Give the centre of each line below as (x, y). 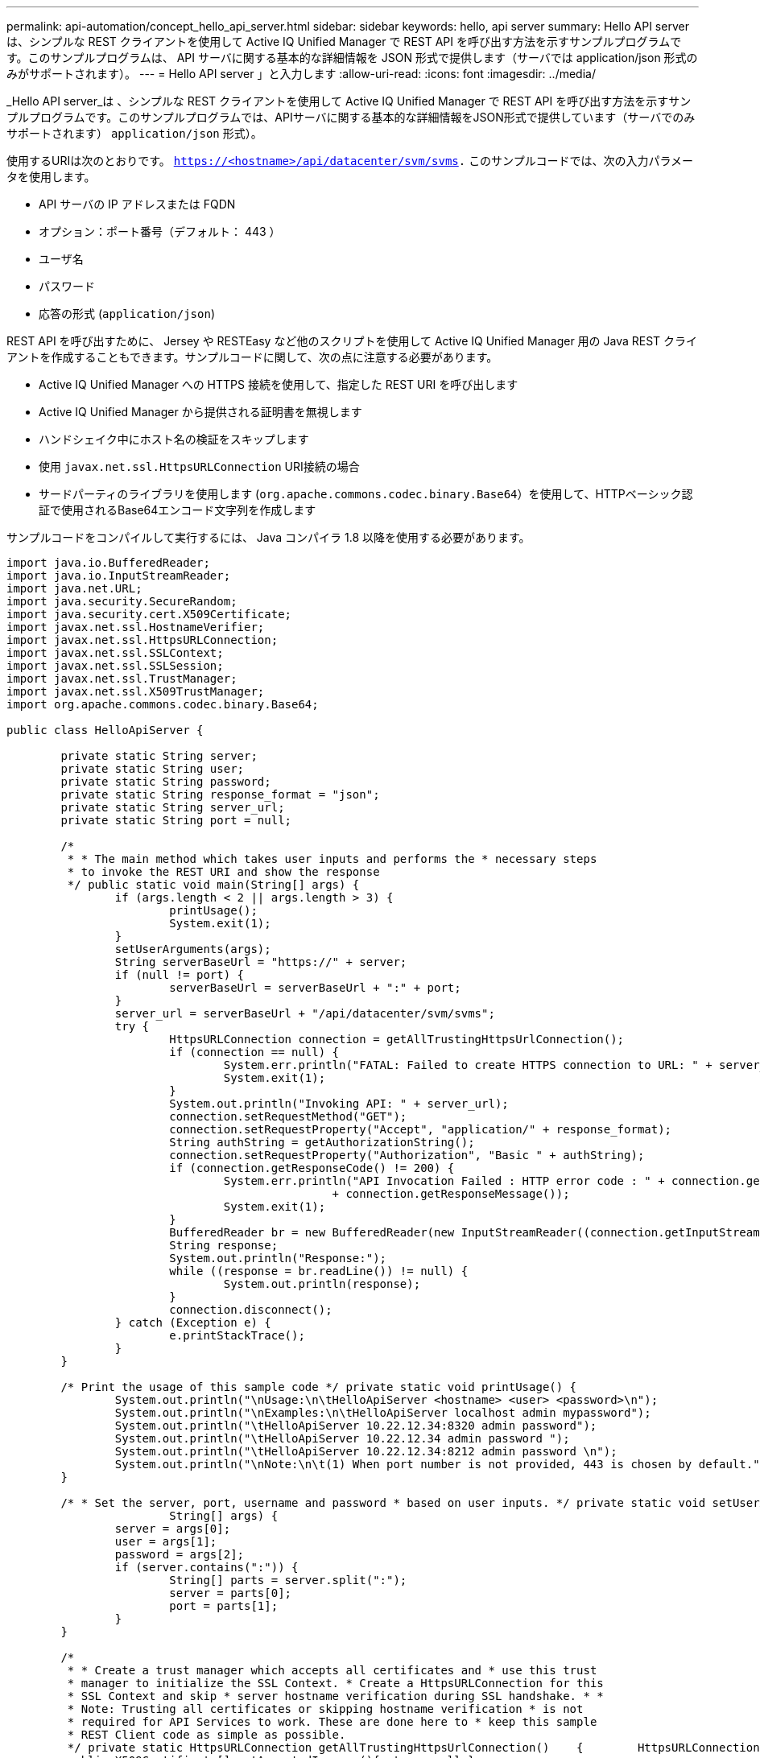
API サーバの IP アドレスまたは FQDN (137, 204)
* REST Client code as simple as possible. (207, 1735)
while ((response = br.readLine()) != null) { (319, 1271)
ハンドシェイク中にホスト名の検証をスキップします (174, 439)
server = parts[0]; (231, 1593)
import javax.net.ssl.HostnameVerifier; (136, 627)
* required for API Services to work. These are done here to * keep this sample (332, 1722)
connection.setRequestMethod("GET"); (288, 1116)
